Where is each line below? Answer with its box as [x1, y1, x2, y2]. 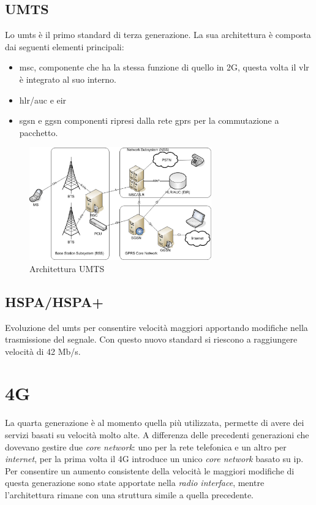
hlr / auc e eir [19, 93, 67, 106]
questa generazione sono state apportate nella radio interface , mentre [5, 476, 265, 489]
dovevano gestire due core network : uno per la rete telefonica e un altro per [5, 440, 287, 453]
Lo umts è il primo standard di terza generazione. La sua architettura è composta [5, 28, 311, 41]
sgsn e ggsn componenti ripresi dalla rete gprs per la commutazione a [19, 114, 279, 127]
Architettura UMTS [29, 262, 105, 275]
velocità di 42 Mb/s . [5, 344, 81, 357]
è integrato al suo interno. [19, 72, 116, 85]
